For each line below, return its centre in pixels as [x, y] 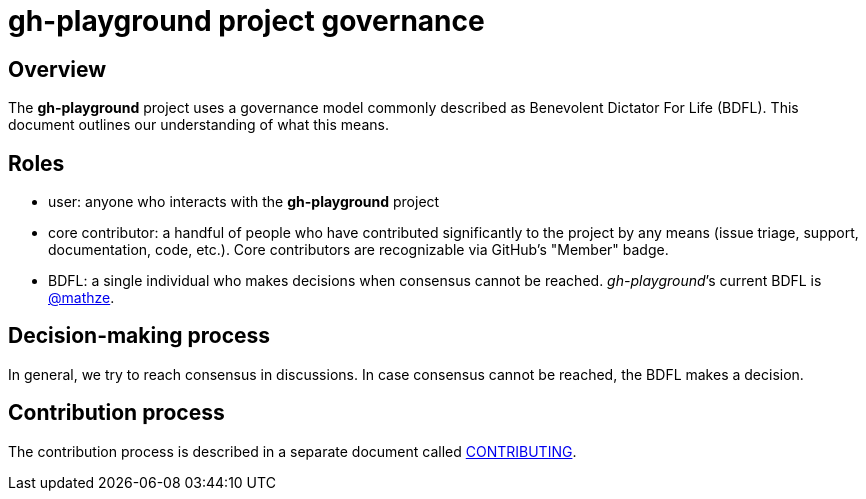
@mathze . [81, 298]
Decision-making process [139, 336]
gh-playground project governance [246, 21]
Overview [57, 69]
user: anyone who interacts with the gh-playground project [244, 202]
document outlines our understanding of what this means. [198, 125]
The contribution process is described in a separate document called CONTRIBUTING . [292, 451]
